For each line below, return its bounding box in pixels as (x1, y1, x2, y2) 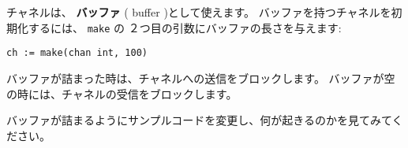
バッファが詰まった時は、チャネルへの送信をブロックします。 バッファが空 (6, 69, 395, 86)
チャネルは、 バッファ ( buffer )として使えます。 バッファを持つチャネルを (6, 4, 391, 20)
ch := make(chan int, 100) (6, 47, 148, 59)
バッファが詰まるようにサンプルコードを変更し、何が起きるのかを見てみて (6, 112, 392, 128)
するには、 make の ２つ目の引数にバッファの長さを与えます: (28, 19, 342, 35)
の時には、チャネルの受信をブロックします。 (6, 85, 238, 102)
